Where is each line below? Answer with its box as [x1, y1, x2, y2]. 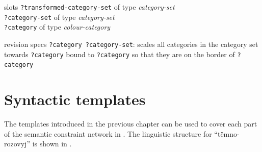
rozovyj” [4, 138, 30, 149]
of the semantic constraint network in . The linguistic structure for [4, 128, 212, 139]
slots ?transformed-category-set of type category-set [4, 2, 175, 12]
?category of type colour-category [4, 21, 111, 32]
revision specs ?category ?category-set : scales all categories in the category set [4, 38, 258, 49]
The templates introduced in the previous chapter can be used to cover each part [4, 118, 257, 129]
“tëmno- [214, 128, 240, 139]
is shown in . [32, 138, 72, 149]
